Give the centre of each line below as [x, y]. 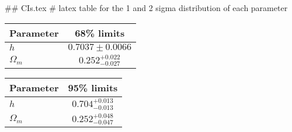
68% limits [100, 33]
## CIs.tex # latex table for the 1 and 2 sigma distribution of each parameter [146, 8]
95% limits [93, 88]
